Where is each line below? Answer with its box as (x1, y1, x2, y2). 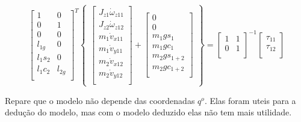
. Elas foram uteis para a (204, 94, 296, 106)
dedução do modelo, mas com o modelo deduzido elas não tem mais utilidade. (5, 106, 292, 118)
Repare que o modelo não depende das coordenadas (5, 94, 195, 106)
